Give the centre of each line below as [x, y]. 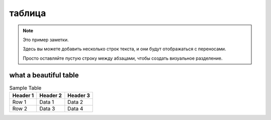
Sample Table [25, 88]
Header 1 [23, 95]
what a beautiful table [44, 75]
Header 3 [79, 95]
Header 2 [51, 95]
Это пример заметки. [46, 40]
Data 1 [47, 102]
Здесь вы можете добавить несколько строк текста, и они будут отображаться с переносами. [124, 49]
